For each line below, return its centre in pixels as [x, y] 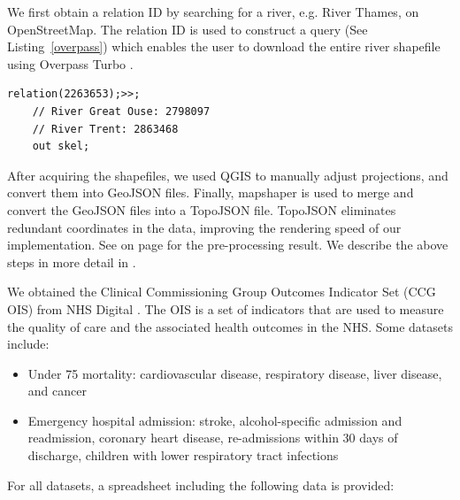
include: [28, 344]
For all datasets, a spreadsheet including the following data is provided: [201, 485]
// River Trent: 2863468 [105, 129]
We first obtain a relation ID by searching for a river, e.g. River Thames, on [213, 12]
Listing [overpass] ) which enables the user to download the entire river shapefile [224, 46]
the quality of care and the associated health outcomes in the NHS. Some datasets [230, 326]
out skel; [61, 146]
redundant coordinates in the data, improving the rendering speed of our [204, 227]
